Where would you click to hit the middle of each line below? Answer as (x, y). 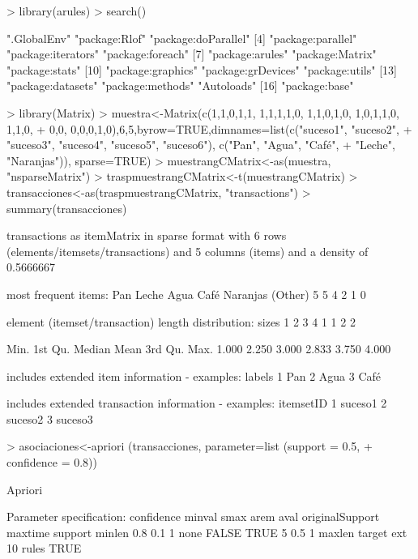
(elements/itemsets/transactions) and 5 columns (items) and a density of (188, 251)
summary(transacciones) (67, 208)
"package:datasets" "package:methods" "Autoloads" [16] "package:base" (180, 85)
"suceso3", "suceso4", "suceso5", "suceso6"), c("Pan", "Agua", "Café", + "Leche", (201, 145)
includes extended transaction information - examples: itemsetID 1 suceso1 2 (197, 403)
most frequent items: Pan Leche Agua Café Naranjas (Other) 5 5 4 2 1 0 (186, 294)
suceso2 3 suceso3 (50, 418)
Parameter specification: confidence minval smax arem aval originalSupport (193, 516)
